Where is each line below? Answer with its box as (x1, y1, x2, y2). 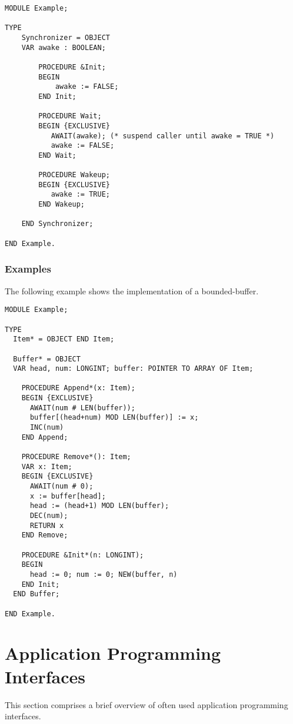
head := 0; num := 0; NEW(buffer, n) (29, 570, 178, 579)
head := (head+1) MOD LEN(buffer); (29, 502, 169, 510)
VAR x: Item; (21, 462, 72, 471)
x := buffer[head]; (29, 491, 106, 500)
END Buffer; (13, 590, 60, 599)
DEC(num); (29, 512, 68, 520)
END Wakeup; (38, 200, 85, 209)
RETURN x (29, 521, 64, 530)
